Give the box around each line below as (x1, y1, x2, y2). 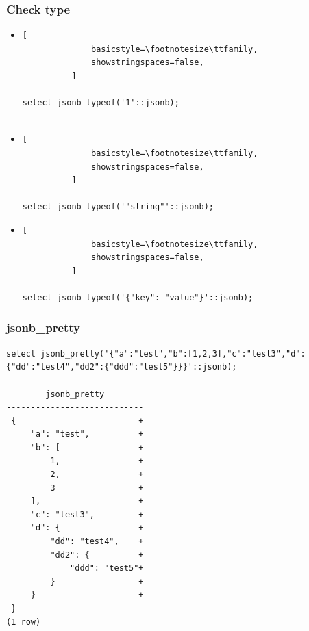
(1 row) (6, 617, 41, 627)
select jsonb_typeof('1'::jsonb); (22, 98, 180, 108)
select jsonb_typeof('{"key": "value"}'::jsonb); (22, 292, 254, 302)
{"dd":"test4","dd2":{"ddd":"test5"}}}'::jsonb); (6, 362, 237, 372)
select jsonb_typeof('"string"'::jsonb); (22, 202, 214, 212)
